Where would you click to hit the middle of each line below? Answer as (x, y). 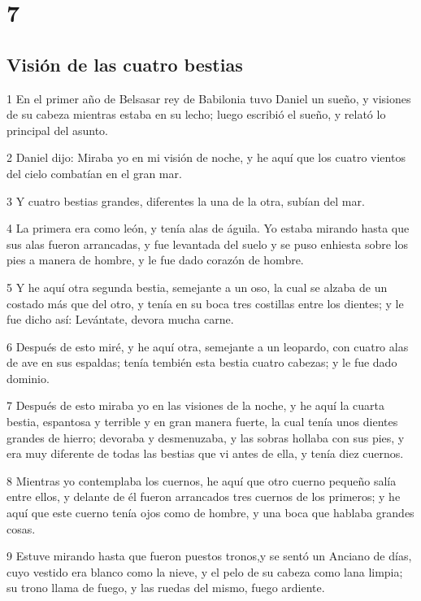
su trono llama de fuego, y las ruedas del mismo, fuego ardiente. (166, 588)
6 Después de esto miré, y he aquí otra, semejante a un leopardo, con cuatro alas (208, 346)
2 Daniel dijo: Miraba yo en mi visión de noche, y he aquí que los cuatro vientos (206, 157)
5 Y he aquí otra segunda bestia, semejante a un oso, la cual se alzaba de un (197, 287)
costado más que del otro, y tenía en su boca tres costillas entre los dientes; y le (205, 303)
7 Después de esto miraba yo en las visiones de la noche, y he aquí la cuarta (196, 405)
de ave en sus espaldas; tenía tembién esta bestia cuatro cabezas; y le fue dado (202, 362)
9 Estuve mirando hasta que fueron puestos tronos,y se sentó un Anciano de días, (209, 556)
